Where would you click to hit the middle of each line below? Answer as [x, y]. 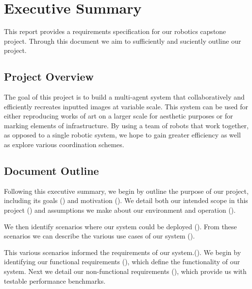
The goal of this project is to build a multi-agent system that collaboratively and [124, 97]
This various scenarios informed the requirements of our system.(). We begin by [123, 252]
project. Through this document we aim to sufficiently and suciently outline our [123, 41]
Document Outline [51, 171]
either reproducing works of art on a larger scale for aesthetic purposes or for [118, 116]
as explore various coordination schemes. [64, 144]
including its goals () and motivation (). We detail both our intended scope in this [126, 200]
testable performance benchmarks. [55, 280]
